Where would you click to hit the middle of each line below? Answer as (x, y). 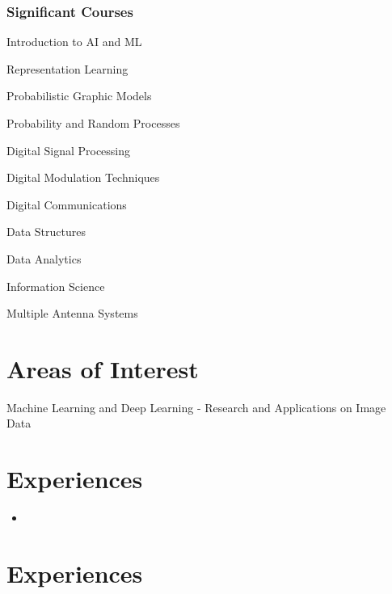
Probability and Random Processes (93, 123)
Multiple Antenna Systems (72, 313)
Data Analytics (44, 258)
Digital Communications (67, 204)
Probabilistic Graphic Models (79, 96)
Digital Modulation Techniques (83, 177)
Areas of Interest (103, 368)
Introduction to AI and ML (74, 42)
